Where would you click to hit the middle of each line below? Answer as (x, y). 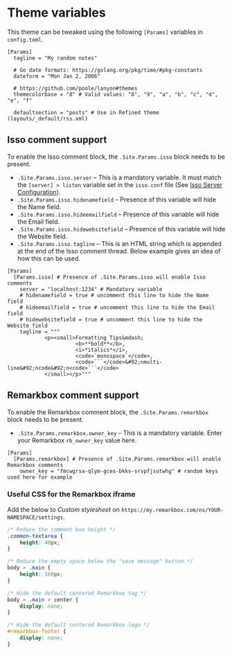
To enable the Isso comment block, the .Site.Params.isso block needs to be (116, 157)
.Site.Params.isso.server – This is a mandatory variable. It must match (119, 177)
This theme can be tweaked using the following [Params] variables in (105, 32)
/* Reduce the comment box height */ (62, 529)
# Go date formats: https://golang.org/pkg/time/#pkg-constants (108, 70)
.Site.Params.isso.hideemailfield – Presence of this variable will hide (118, 214)
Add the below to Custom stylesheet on (63, 509)
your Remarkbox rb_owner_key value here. (77, 440)
